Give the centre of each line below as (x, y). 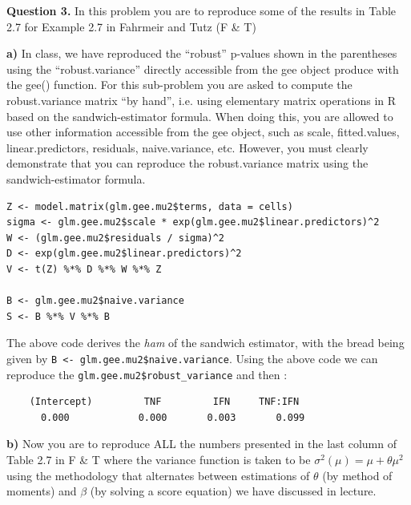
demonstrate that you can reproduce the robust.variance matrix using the (187, 163)
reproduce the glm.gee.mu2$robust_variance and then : (147, 374)
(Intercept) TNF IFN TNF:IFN (164, 402)
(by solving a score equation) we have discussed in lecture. (233, 491)
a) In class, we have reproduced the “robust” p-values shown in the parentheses (202, 53)
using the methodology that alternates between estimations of (158, 475)
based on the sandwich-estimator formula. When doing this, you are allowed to (200, 116)
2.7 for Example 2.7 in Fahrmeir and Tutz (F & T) (131, 26)
